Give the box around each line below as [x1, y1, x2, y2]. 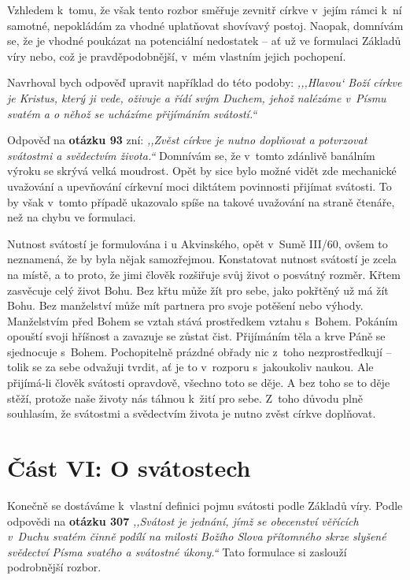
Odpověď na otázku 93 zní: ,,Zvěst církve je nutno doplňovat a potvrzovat [7, 132, 368, 148]
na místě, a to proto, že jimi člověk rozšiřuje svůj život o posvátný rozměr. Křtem [7, 266, 401, 282]
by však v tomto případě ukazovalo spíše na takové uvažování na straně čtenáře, [7, 193, 395, 210]
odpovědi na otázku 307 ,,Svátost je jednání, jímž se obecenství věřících [7, 512, 359, 529]
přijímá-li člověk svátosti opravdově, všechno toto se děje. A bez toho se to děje [7, 374, 390, 391]
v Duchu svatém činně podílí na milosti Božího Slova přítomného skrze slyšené [7, 528, 386, 545]
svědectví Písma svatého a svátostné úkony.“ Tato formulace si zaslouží [7, 543, 347, 560]
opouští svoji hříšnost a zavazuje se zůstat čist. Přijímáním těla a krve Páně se [7, 328, 386, 344]
